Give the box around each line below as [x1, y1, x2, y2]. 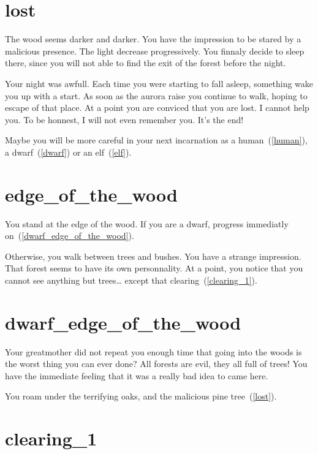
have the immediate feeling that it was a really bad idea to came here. [5, 369, 268, 382]
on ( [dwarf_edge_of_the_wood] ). [5, 229, 134, 242]
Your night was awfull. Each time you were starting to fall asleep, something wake [5, 77, 314, 89]
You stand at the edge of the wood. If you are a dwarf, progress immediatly [5, 217, 289, 230]
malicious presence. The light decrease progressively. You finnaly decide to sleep [5, 44, 305, 57]
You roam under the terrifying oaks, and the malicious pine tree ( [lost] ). [5, 390, 277, 403]
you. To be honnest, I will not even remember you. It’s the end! [5, 113, 244, 126]
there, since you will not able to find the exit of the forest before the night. [5, 56, 286, 69]
